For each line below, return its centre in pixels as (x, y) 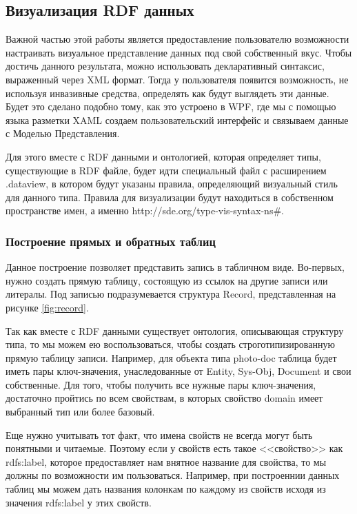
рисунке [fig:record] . (47, 307)
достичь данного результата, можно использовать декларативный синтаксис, (165, 66)
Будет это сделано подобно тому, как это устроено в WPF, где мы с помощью (171, 106)
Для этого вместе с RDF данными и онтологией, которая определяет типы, (163, 156)
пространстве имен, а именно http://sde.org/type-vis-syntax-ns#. (145, 210)
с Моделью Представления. (63, 133)
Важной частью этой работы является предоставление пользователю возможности (177, 39)
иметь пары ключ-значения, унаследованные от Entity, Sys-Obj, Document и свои (178, 371)
